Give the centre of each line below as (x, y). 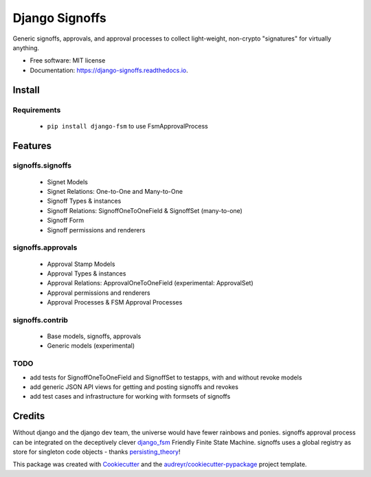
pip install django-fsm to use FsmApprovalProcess (128, 126)
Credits (29, 416)
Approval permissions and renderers (99, 293)
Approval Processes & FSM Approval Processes (115, 302)
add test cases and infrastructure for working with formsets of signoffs (130, 397)
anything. (26, 47)
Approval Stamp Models (81, 264)
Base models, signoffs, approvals (94, 336)
